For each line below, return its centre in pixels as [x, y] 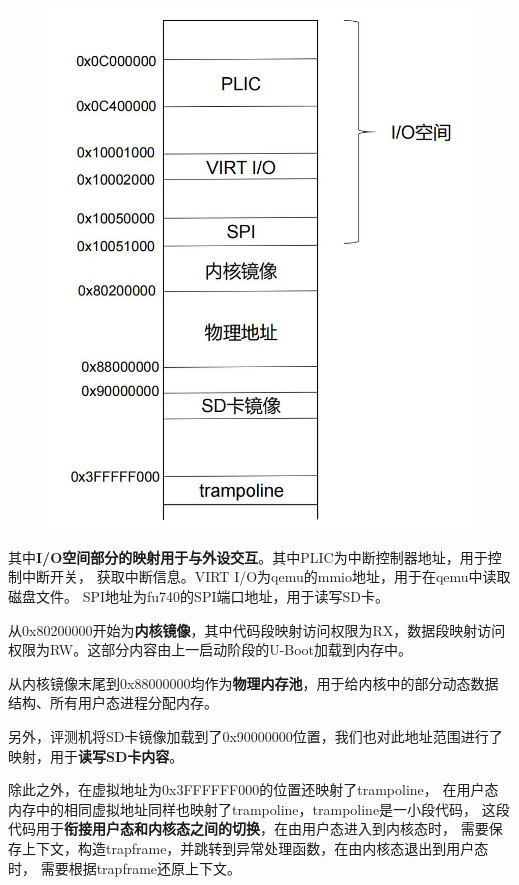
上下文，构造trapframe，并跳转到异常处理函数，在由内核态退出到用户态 [255, 847]
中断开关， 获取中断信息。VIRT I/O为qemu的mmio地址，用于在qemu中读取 [266, 576]
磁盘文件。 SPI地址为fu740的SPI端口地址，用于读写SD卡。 [198, 596]
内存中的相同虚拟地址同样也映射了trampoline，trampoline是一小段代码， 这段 [259, 808]
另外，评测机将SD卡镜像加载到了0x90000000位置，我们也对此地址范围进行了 [255, 735]
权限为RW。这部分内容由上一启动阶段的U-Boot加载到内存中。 [210, 649]
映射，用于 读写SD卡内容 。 [96, 755]
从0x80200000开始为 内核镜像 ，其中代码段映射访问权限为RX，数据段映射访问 [257, 629]
